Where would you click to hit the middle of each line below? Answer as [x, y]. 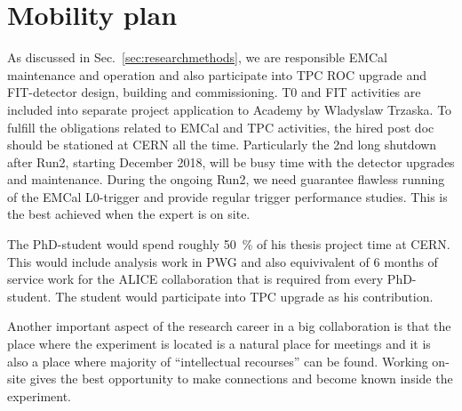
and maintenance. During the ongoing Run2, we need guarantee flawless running [226, 179]
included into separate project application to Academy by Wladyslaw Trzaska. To [230, 109]
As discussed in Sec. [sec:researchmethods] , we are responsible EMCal [198, 57]
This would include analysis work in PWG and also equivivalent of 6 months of [223, 261]
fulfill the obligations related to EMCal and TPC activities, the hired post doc [221, 127]
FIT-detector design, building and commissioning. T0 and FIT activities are [214, 92]
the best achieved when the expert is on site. [129, 214]
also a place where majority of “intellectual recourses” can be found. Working [218, 361]
